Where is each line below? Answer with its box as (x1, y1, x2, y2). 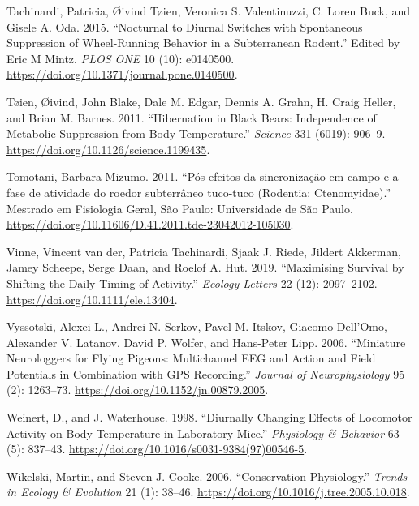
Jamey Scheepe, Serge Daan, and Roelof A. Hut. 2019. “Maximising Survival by (6, 259, 404, 276)
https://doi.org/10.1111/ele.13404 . (6, 290, 178, 307)
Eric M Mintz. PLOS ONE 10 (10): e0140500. (6, 49, 235, 66)
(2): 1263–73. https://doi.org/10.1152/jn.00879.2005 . (6, 381, 269, 398)
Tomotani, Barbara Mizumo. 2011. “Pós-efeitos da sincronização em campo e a (6, 168, 399, 185)
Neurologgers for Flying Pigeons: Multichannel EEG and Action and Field (6, 349, 376, 367)
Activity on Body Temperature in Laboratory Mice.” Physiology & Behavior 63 (6, 424, 400, 441)
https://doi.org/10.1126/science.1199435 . (6, 140, 210, 157)
